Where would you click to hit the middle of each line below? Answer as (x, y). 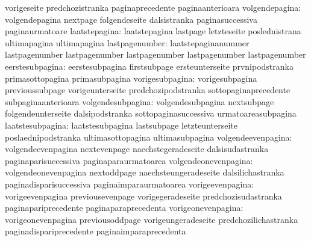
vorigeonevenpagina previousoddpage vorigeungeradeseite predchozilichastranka (152, 219)
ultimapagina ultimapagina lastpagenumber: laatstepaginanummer (127, 42)
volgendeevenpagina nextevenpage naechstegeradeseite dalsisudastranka (137, 149)
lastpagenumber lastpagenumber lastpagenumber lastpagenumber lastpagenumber (155, 54)
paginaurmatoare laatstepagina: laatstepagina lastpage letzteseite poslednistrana (153, 31)
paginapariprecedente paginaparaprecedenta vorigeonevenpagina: (124, 208)
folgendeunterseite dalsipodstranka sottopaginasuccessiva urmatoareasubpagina (151, 113)
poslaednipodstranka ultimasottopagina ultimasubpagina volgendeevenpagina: (149, 137)
